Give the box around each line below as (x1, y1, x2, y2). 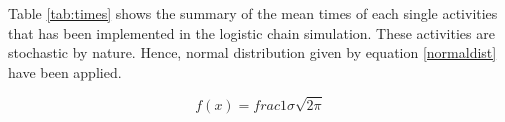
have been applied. (8, 61, 122, 82)
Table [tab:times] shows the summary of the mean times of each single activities (8, 3, 498, 23)
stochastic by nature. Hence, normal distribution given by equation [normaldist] (8, 42, 497, 63)
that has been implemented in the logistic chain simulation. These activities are (8, 22, 495, 43)
